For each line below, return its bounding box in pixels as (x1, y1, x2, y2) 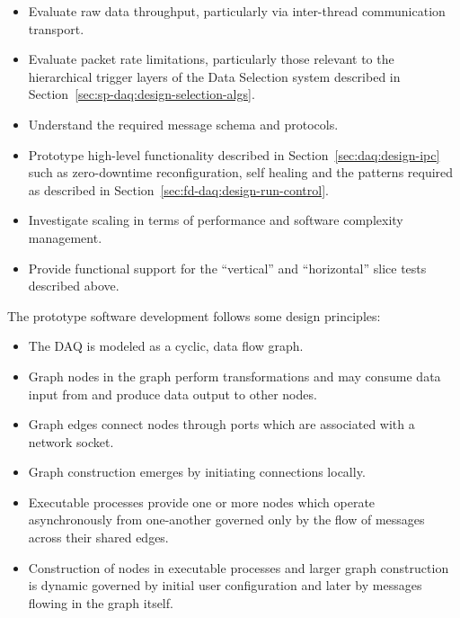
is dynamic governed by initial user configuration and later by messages (28, 576, 422, 595)
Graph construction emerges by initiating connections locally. (28, 462, 366, 481)
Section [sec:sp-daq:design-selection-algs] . (28, 85, 255, 103)
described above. (28, 276, 119, 295)
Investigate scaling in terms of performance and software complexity (28, 210, 403, 229)
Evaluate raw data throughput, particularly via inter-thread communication (28, 2, 446, 20)
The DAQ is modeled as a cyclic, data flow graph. (28, 336, 304, 355)
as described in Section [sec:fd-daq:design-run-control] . (28, 180, 329, 199)
